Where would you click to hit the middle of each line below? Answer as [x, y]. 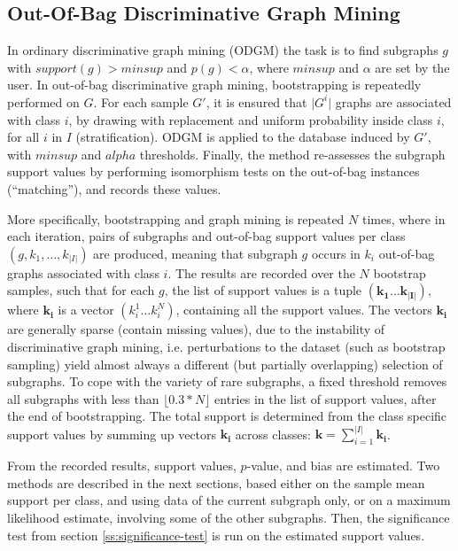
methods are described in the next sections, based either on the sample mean [216, 482]
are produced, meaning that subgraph [195, 253]
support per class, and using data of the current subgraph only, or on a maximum [229, 500]
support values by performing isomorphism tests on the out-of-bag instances [213, 171]
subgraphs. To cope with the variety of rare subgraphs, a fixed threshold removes [227, 381]
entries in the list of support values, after [326, 398]
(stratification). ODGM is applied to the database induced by [243, 137]
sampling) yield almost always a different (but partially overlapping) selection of [225, 364]
